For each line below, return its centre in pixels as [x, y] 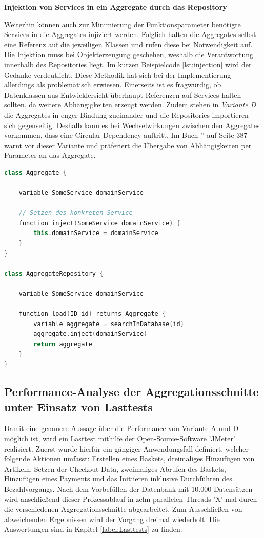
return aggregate [63, 344]
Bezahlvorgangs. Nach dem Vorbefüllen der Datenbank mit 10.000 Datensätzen [128, 488]
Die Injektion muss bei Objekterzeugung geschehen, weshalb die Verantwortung [129, 54]
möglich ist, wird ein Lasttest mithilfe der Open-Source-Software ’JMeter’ [120, 438]
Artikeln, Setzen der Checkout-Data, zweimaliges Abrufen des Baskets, [115, 468]
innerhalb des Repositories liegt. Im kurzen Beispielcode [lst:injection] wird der [128, 64]
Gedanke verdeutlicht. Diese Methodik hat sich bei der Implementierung [118, 74]
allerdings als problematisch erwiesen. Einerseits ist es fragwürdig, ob [113, 85]
